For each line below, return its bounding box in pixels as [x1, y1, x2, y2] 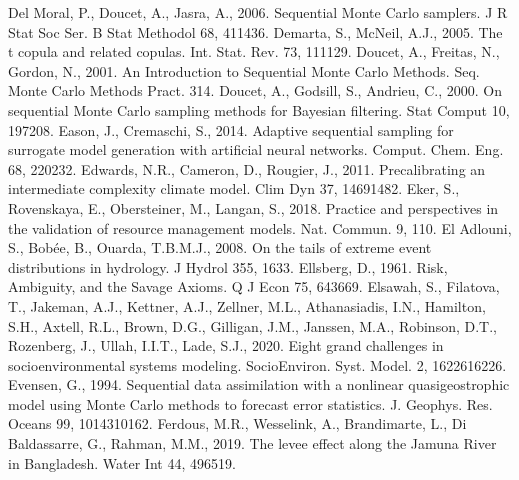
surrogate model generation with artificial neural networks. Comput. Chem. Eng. [8, 139, 504, 160]
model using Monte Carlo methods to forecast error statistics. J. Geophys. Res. [8, 393, 493, 414]
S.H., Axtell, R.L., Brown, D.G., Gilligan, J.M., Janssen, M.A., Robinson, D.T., [8, 315, 497, 336]
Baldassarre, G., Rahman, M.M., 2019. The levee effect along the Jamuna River [8, 433, 497, 454]
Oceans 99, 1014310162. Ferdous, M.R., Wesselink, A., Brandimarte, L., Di [8, 413, 467, 434]
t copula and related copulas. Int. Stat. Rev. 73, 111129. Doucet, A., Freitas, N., [8, 41, 500, 62]
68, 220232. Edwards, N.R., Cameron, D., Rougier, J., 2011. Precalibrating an [8, 158, 486, 179]
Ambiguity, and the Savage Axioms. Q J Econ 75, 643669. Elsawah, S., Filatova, [8, 276, 500, 297]
